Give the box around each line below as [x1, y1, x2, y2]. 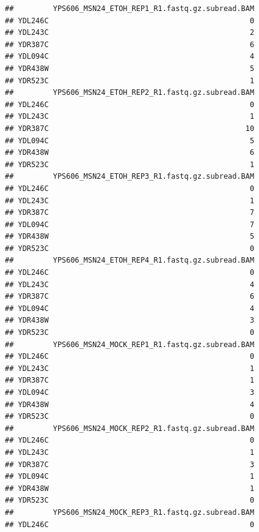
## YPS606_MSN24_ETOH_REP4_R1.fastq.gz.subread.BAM [5, 256, 255, 265]
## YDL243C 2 [5, 28, 255, 37]
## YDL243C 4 [5, 280, 255, 289]
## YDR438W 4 [5, 400, 255, 409]
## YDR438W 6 [5, 148, 255, 157]
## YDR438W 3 [5, 316, 255, 325]
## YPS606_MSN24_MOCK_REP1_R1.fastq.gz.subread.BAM [5, 340, 255, 349]
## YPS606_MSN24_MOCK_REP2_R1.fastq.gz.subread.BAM [5, 424, 255, 433]
